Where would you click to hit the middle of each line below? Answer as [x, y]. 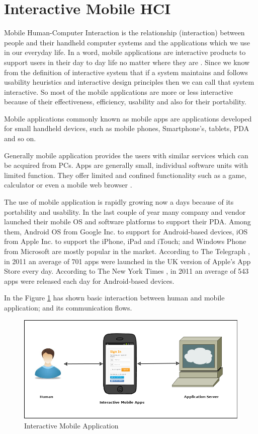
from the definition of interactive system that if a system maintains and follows [126, 72]
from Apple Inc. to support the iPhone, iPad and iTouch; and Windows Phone [125, 241]
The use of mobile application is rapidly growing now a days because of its [119, 202]
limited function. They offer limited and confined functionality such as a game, [125, 175]
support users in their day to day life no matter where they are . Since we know [127, 62]
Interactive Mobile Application [71, 425]
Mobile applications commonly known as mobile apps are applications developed [128, 118]
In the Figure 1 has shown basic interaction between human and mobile [114, 298]
